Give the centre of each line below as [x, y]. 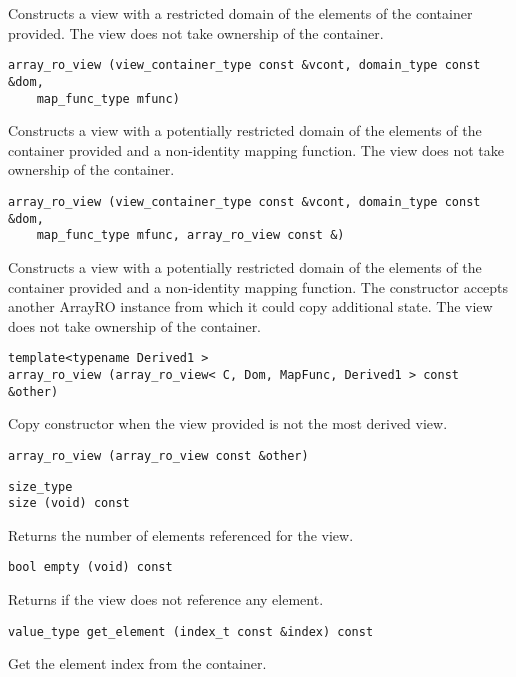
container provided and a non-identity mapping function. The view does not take [256, 149]
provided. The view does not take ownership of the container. [196, 32]
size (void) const [69, 503]
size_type [40, 486]
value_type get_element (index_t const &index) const [191, 631]
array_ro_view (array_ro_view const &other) [158, 455]
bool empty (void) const [90, 567]
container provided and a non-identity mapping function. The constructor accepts [258, 286]
